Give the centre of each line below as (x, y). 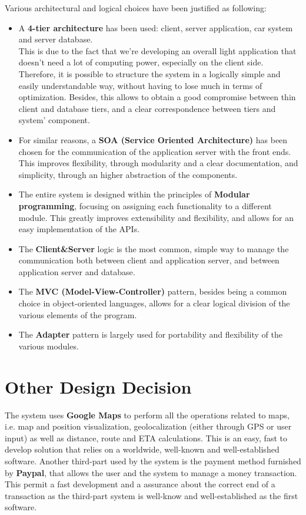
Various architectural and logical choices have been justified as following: (136, 8)
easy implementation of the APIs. (79, 229)
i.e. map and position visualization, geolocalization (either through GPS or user (148, 426)
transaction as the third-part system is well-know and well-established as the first (152, 495)
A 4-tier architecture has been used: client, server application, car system (156, 27)
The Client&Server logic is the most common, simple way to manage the (154, 248)
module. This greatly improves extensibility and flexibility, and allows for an (156, 217)
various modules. (49, 346)
